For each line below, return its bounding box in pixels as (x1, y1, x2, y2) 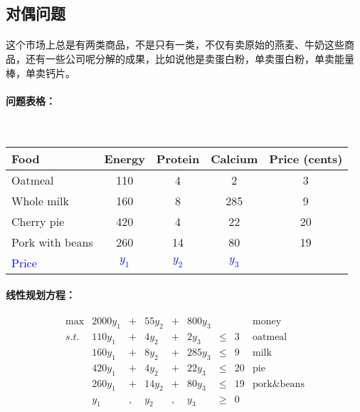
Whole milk (11, 192, 69, 209)
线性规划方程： (6, 287, 75, 302)
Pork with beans (11, 233, 93, 250)
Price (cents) (269, 150, 343, 167)
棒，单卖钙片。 (6, 65, 75, 80)
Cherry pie (11, 212, 65, 230)
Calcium (211, 150, 258, 167)
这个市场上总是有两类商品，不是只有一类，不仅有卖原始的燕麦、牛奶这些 (6, 37, 344, 52)
